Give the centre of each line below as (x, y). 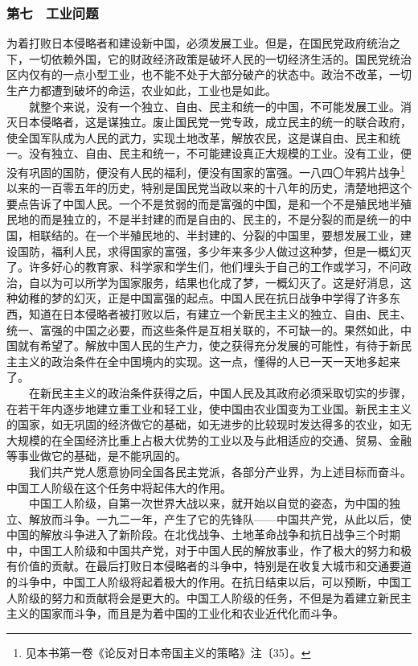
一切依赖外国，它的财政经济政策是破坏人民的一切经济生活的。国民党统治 (220, 58)
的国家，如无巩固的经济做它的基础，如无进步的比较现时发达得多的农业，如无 (209, 424)
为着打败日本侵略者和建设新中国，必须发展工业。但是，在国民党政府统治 (198, 43)
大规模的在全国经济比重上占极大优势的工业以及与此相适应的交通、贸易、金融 (209, 440)
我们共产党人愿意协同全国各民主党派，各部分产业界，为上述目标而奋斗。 (220, 471)
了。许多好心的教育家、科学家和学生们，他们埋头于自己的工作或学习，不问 (203, 267)
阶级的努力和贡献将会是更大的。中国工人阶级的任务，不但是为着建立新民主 (214, 597)
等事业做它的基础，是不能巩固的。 (96, 456)
